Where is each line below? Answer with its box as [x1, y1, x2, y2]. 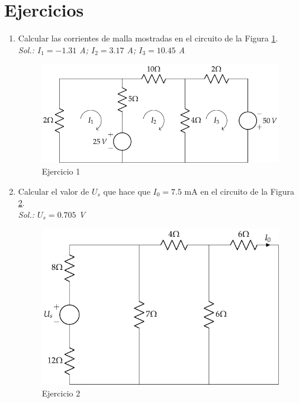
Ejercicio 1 [41, 165, 81, 178]
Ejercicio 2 [41, 386, 81, 399]
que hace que [103, 185, 150, 197]
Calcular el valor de [18, 185, 89, 197]
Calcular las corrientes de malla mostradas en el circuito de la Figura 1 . [18, 32, 278, 44]
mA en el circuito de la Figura [184, 185, 294, 197]
